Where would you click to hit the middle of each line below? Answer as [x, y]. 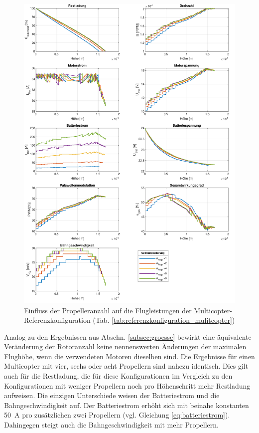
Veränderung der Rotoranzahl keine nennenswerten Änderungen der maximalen [125, 346]
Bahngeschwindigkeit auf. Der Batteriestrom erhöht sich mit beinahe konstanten [127, 405]
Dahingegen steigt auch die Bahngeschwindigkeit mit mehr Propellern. [111, 425]
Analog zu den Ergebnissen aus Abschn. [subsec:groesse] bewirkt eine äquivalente [128, 336]
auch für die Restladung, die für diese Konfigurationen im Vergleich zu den [118, 376]
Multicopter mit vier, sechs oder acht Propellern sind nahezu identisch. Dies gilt [126, 366]
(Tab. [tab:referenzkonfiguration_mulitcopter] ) [164, 320]
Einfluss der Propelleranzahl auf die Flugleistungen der [108, 310]
